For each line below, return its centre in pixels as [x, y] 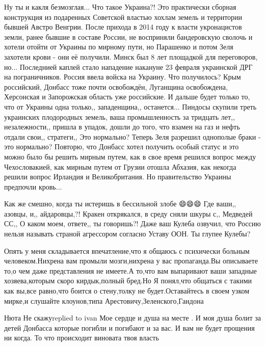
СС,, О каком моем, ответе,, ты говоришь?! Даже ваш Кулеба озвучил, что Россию [132, 223]
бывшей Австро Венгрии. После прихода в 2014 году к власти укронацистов [123, 27]
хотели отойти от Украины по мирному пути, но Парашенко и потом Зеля [119, 47]
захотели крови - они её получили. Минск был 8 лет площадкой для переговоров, [131, 56]
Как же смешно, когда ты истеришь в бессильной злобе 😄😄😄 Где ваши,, [120, 204]
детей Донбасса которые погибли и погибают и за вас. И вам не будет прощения [129, 327]
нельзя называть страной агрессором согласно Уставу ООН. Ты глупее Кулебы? [127, 234]
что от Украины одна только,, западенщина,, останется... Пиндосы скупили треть [130, 106]
